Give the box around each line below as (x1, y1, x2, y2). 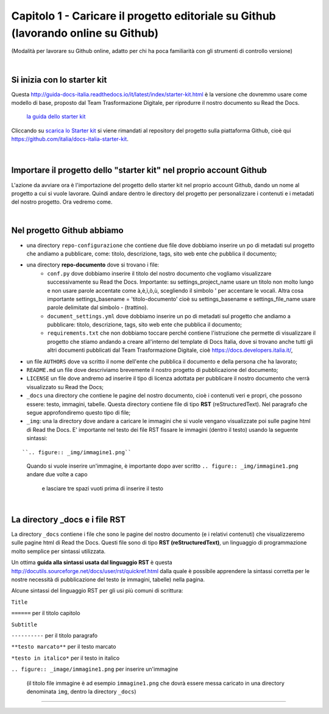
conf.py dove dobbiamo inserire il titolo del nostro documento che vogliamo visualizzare (47, 270, 272, 277)
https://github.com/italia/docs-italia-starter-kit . (11, 135, 129, 143)
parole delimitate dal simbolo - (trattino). (47, 304, 149, 311)
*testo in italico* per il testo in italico (11, 654, 120, 662)
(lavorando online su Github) (11, 26, 158, 40)
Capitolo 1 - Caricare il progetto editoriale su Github (11, 9, 277, 23)
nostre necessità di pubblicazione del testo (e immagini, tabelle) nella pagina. (11, 576, 205, 583)
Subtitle (11, 621, 38, 628)
